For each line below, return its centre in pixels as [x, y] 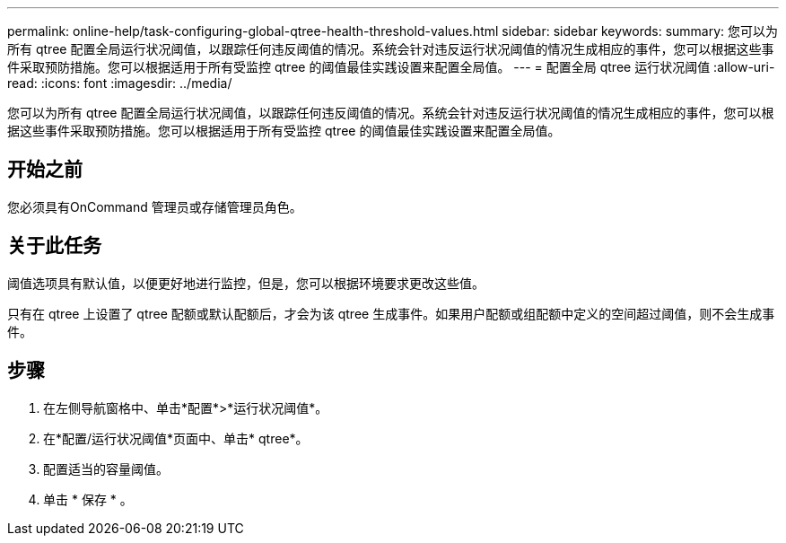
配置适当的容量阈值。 [106, 469]
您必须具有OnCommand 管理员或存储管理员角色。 [155, 206]
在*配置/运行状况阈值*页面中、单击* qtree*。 [176, 438]
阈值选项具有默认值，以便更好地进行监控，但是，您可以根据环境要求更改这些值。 [246, 283]
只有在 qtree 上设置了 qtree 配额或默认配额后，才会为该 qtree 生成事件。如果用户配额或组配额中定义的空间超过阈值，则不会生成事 [391, 313]
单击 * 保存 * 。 [88, 499]
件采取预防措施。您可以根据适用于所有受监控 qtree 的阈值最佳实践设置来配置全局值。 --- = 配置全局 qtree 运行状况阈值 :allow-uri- [391, 67]
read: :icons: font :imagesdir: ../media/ [120, 83]
